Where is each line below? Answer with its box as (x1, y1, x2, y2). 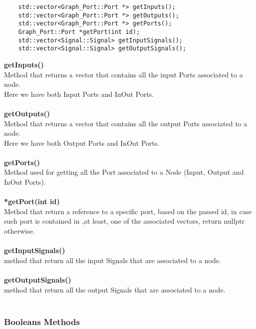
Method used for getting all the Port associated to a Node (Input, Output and (4, 167, 244, 177)
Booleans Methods (4, 315, 80, 328)
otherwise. (4, 226, 35, 236)
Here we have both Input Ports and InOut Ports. (4, 88, 154, 99)
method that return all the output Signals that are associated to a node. (4, 284, 226, 295)
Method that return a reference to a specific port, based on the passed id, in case (4, 206, 252, 216)
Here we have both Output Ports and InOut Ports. (4, 137, 160, 148)
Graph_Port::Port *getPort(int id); (18, 28, 140, 35)
